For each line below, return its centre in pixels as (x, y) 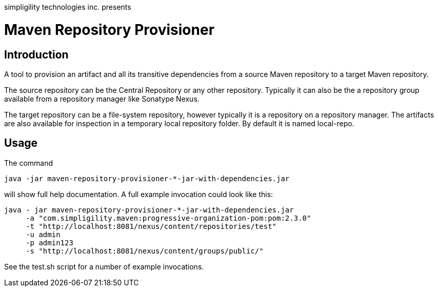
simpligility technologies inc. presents (68, 7)
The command (29, 163)
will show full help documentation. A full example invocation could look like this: (139, 194)
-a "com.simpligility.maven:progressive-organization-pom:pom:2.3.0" (168, 218)
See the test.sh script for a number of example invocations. (104, 266)
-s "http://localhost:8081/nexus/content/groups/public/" (145, 251)
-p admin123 (49, 242)
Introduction (36, 54)
